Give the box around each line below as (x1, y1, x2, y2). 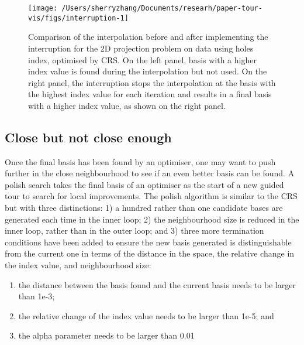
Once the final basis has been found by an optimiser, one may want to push (5, 155, 276, 168)
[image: (28, 4, 58, 12)
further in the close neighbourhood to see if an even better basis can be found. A (5, 167, 295, 179)
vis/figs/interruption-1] (28, 13, 129, 22)
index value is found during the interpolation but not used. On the (28, 65, 267, 77)
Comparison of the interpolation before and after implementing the (28, 30, 268, 43)
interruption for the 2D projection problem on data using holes (28, 42, 254, 54)
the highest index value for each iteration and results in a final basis (28, 88, 272, 100)
